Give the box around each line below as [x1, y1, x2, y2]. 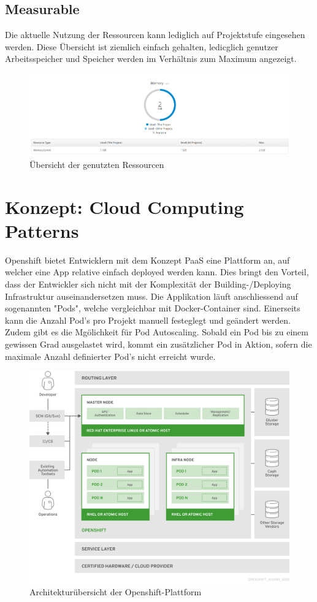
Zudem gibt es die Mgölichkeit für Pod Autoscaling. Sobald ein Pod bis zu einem [5, 326, 308, 338]
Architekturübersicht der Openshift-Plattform [29, 585, 202, 598]
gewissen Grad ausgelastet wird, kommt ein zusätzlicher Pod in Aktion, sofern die [5, 337, 312, 350]
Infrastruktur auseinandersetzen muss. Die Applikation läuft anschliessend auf [5, 289, 298, 302]
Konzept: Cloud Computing [5, 194, 244, 219]
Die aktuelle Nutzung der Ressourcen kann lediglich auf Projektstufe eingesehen [5, 28, 305, 41]
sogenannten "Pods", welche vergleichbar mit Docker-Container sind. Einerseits [5, 302, 300, 314]
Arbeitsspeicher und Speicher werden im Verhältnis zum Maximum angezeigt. [5, 52, 297, 65]
